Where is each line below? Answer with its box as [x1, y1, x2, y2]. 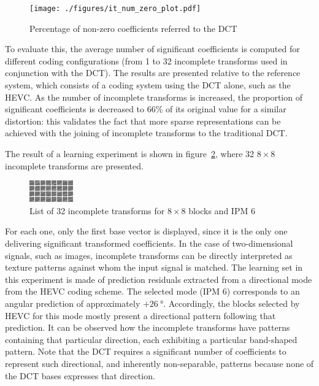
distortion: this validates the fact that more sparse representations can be [5, 114, 281, 127]
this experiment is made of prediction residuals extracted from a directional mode [5, 272, 312, 285]
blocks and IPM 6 [188, 204, 255, 217]
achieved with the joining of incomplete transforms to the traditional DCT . [5, 126, 288, 139]
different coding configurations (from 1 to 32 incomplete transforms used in [5, 54, 288, 67]
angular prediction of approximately [5, 296, 140, 309]
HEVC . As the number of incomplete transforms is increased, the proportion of [5, 90, 302, 103]
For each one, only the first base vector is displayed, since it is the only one [5, 225, 288, 237]
